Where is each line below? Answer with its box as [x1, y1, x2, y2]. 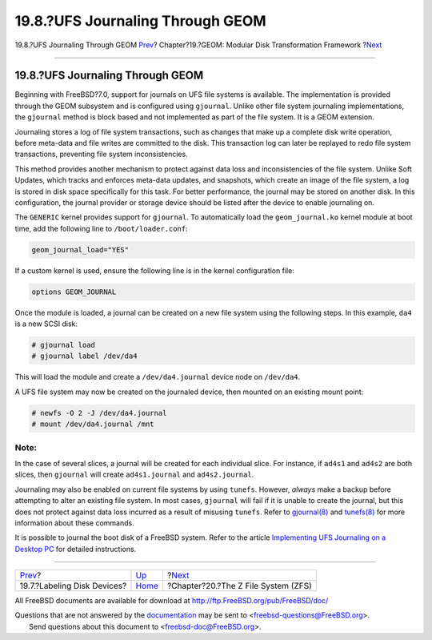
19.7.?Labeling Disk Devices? [19, 581, 127, 592]
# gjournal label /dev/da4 [31, 352, 138, 360]
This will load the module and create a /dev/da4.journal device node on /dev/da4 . [14, 372, 301, 382]
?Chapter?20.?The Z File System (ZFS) [166, 581, 312, 592]
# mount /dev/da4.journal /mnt [31, 420, 155, 429]
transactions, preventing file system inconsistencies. [14, 149, 188, 159]
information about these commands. [14, 517, 135, 528]
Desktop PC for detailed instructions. [14, 544, 137, 553]
